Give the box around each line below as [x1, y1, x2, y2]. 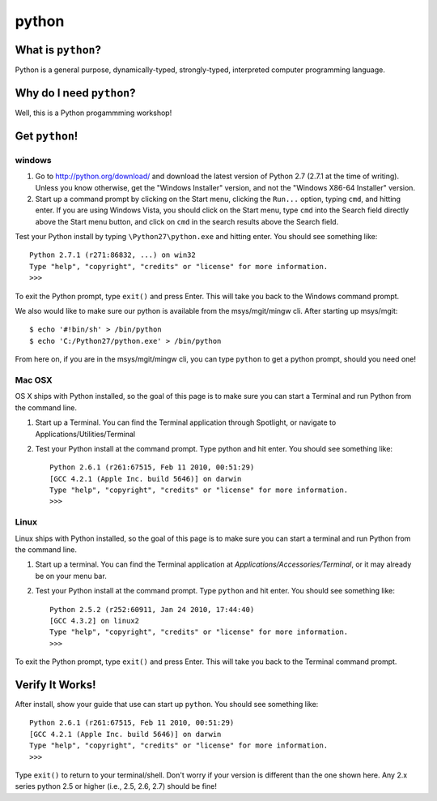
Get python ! [15, 129, 78, 143]
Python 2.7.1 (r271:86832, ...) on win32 [29, 251, 196, 259]
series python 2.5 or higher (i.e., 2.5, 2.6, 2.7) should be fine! [15, 782, 218, 791]
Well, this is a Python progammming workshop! [15, 108, 172, 118]
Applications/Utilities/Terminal [35, 429, 136, 439]
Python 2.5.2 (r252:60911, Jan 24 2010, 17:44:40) [49, 605, 255, 614]
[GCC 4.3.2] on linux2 [49, 616, 140, 625]
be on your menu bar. [35, 571, 107, 580]
